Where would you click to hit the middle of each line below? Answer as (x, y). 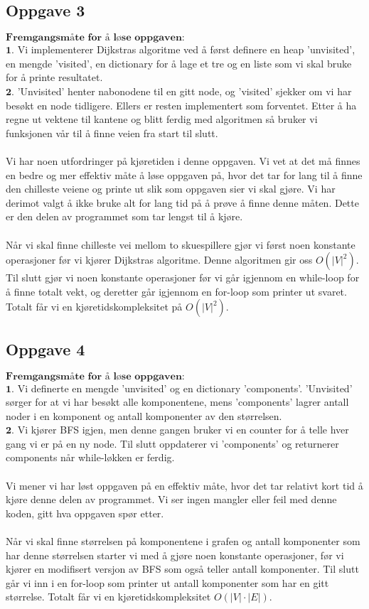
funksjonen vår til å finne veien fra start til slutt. (112, 133)
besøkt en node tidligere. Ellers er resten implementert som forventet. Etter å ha (181, 105)
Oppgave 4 (46, 349)
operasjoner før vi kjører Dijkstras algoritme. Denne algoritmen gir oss (159, 260)
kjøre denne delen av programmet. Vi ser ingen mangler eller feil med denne (171, 499)
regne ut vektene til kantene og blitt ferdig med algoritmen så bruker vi (162, 119)
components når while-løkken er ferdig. (90, 457)
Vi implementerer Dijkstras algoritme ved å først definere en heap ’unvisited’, (186, 49)
